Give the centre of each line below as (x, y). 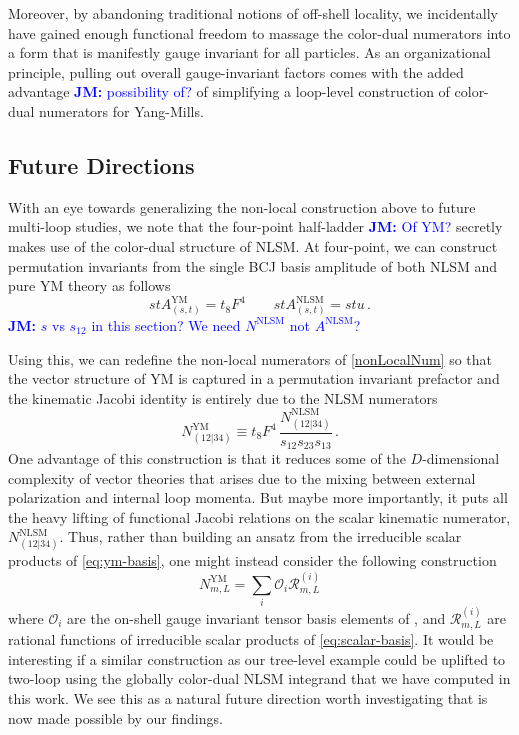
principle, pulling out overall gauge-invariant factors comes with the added (236, 71)
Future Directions (101, 164)
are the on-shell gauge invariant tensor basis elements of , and (256, 617)
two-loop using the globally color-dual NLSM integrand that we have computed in (259, 678)
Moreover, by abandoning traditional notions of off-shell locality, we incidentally (253, 13)
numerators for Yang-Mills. (121, 110)
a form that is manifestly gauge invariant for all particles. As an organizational (249, 52)
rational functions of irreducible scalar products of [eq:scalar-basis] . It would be (251, 639)
